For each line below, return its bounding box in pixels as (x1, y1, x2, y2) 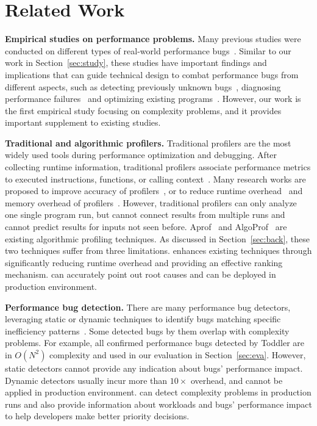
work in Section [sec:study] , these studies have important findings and (5, 56, 267, 69)
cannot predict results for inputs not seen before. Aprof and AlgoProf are (5, 220, 287, 233)
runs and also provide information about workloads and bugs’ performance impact (5, 397, 312, 410)
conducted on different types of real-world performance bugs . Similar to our (5, 44, 291, 57)
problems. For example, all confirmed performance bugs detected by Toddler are (5, 336, 305, 349)
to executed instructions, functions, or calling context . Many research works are (5, 172, 306, 185)
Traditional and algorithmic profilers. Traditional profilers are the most (5, 136, 291, 149)
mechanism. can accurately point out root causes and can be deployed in (5, 268, 276, 281)
